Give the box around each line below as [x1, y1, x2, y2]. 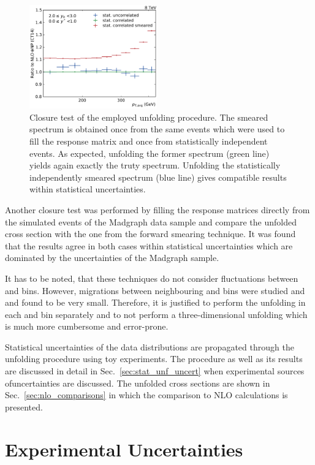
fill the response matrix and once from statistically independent [29, 134, 268, 147]
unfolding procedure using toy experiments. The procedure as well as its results [5, 352, 303, 365]
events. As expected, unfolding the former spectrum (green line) [29, 146, 270, 159]
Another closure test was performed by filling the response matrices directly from [5, 203, 310, 216]
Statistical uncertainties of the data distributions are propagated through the [5, 340, 294, 353]
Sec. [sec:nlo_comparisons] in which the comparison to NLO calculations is [5, 388, 288, 401]
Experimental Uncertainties [5, 436, 243, 461]
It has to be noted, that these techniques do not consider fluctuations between [5, 271, 298, 284]
